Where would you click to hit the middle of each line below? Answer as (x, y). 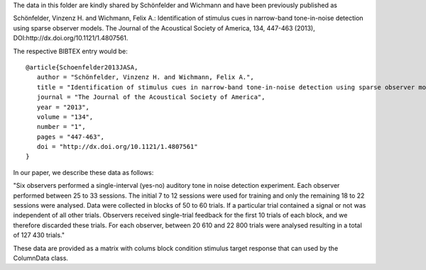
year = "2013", (63, 107)
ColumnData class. (41, 258)
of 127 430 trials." (39, 235)
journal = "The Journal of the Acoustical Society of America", (151, 97)
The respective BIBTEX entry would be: (70, 51)
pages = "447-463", (71, 137)
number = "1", (61, 127)
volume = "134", (65, 117)
